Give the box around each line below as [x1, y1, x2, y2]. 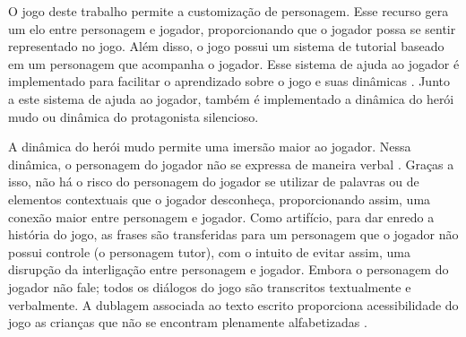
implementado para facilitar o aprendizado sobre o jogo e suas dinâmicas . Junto [8, 72, 450, 91]
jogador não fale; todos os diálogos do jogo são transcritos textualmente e [8, 277, 411, 296]
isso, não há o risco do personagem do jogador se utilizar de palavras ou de [8, 172, 419, 191]
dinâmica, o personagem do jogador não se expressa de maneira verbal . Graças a [8, 154, 454, 173]
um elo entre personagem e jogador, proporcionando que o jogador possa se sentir [8, 19, 456, 38]
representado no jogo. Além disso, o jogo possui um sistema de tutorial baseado [8, 37, 444, 56]
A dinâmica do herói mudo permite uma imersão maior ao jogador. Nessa [8, 137, 411, 156]
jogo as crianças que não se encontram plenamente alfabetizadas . [8, 313, 367, 332]
